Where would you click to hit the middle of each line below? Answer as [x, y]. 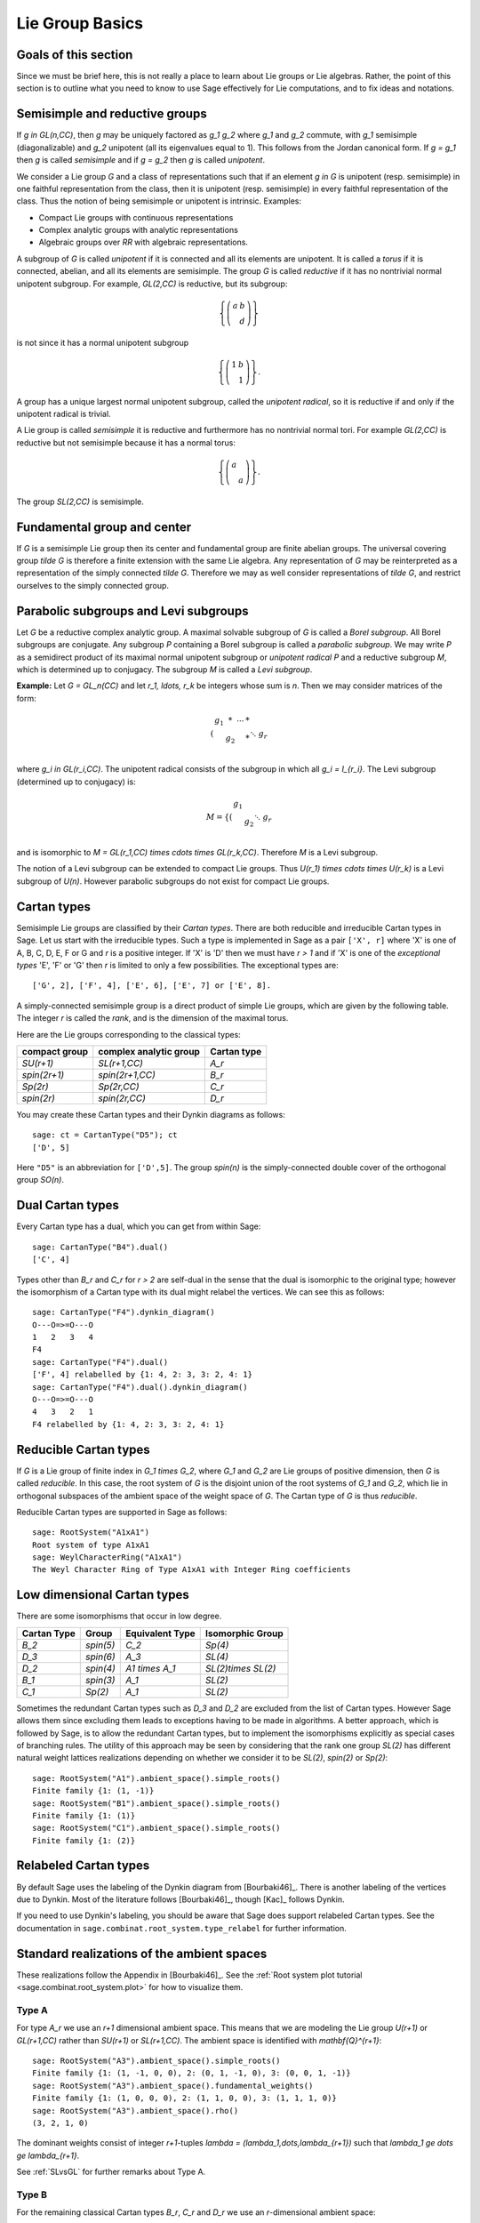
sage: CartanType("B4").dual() [100, 1247]
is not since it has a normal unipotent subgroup [103, 342]
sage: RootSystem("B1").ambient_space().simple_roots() [156, 1803]
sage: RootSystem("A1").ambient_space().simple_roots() [156, 1778]
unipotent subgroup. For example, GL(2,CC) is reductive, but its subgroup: [152, 284]
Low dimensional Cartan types [103, 1595]
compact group [55, 1051]
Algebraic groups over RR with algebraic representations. [144, 242]
